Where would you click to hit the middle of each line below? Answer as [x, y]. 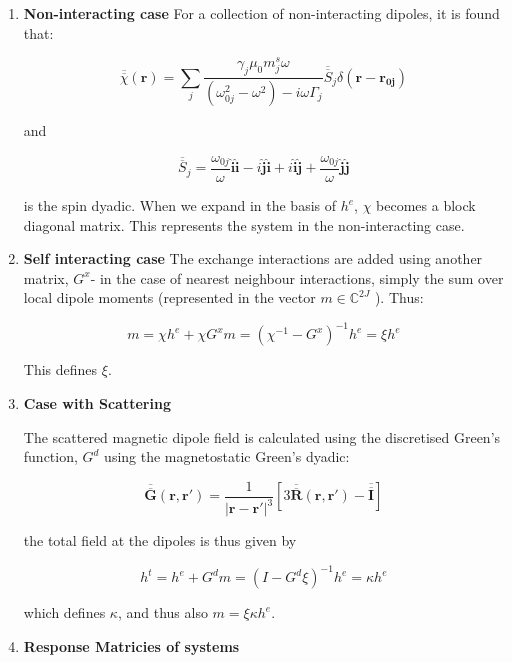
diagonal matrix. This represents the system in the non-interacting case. [244, 224]
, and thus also [162, 612]
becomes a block [426, 205]
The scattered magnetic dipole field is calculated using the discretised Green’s [262, 436]
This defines [60, 369]
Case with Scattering [97, 403]
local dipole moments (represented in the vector [169, 297]
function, [50, 456]
